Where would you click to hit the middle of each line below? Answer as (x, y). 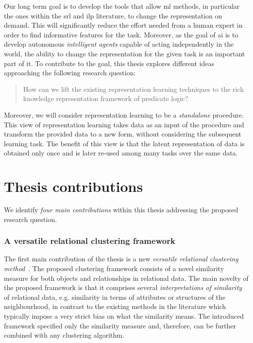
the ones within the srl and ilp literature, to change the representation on (113, 15)
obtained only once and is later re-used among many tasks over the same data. (121, 153)
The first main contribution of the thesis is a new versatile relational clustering (121, 259)
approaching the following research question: (70, 73)
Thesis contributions (74, 186)
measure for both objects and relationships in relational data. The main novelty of (126, 278)
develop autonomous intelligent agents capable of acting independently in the (119, 44)
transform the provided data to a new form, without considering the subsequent (123, 134)
